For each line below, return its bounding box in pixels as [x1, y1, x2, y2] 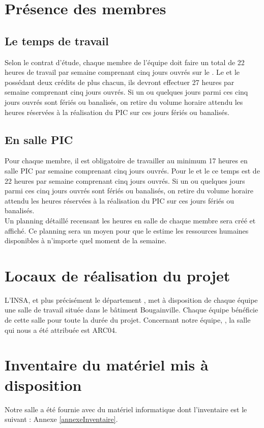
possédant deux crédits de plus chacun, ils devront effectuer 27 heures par [5, 76, 234, 87]
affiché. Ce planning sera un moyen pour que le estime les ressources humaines [5, 225, 249, 236]
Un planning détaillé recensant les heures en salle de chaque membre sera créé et [5, 215, 256, 225]
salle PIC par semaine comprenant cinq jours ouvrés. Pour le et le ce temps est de [5, 165, 260, 176]
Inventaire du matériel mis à [5, 354, 209, 375]
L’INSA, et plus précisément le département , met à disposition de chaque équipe [5, 294, 258, 305]
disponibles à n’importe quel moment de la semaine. [5, 235, 167, 246]
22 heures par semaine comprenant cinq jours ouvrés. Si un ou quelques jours [5, 175, 245, 186]
